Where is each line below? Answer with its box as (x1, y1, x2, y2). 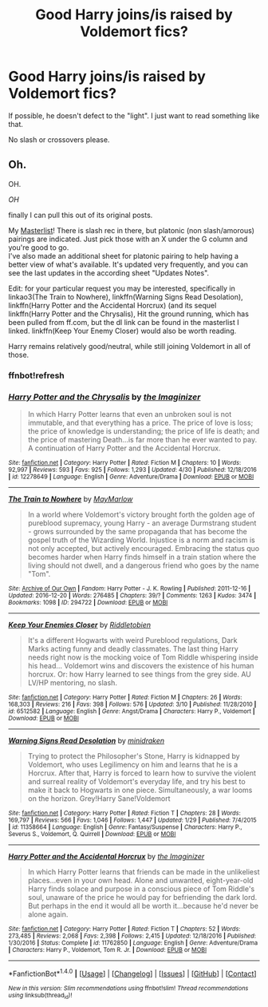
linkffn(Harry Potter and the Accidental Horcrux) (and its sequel (8, 300, 217, 310)
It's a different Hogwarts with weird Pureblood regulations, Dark (27, 635, 238, 644)
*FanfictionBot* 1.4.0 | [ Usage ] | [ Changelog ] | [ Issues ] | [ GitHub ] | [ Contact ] (8, 967, 257, 978)
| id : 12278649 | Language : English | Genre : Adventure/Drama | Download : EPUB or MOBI (8, 473, 254, 481)
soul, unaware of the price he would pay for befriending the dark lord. (27, 892, 258, 902)
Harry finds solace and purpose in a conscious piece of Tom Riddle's (27, 884, 255, 894)
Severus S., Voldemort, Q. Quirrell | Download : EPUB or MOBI (8, 830, 176, 838)
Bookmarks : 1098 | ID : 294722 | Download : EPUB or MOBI (8, 598, 168, 606)
